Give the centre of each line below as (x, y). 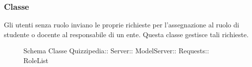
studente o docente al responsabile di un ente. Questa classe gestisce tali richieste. (126, 34)
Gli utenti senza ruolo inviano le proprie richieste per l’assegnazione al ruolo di (122, 25)
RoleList (36, 60)
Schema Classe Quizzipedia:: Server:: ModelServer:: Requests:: (116, 51)
